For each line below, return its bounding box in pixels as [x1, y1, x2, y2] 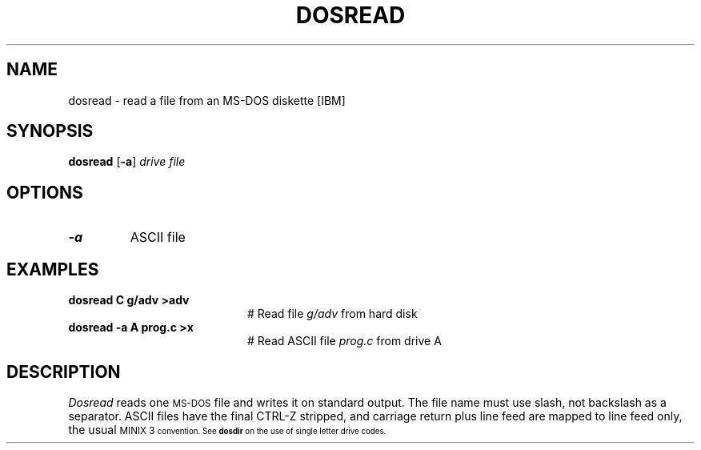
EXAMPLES [6, 259, 99, 279]
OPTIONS [6, 182, 83, 203]
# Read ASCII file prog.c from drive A [247, 334, 442, 348]
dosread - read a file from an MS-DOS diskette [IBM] [68, 93, 346, 107]
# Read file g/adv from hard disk [247, 307, 418, 321]
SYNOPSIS [6, 121, 94, 142]
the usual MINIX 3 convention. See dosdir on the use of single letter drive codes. [68, 422, 387, 436]
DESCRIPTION [6, 361, 121, 382]
